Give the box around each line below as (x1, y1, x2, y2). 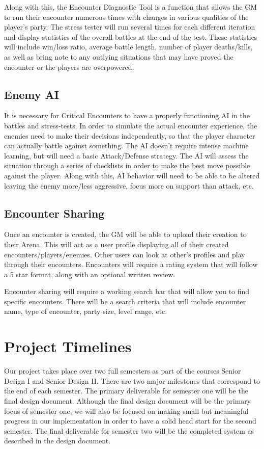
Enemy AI (4, 86, 60, 102)
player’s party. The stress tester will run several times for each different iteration (4, 21, 255, 32)
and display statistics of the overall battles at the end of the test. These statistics (4, 31, 257, 42)
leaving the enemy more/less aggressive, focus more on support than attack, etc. (4, 180, 254, 191)
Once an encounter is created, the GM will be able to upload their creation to (4, 229, 247, 240)
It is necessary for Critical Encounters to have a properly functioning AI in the (4, 110, 250, 121)
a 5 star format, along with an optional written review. (4, 269, 175, 279)
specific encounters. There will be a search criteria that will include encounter (4, 296, 246, 306)
